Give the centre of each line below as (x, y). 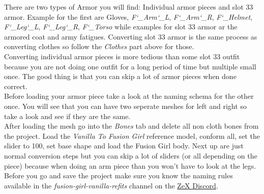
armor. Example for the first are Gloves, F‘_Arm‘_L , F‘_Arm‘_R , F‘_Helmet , (128, 16)
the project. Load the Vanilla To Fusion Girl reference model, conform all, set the (132, 135)
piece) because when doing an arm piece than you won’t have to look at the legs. (130, 165)
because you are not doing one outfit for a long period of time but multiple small (130, 66)
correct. (16, 86)
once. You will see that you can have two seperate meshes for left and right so (125, 106)
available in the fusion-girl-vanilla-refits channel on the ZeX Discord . (111, 185)
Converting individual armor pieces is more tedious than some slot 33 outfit (122, 56)
